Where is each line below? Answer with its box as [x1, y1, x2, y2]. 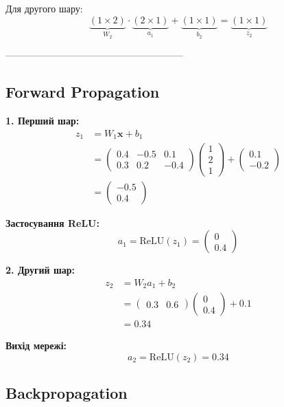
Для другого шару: [5, 1, 83, 15]
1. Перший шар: [5, 113, 80, 128]
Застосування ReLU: [5, 215, 99, 230]
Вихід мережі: [5, 338, 67, 353]
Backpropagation [5, 382, 128, 404]
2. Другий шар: [5, 263, 75, 277]
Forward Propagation [5, 81, 160, 102]
